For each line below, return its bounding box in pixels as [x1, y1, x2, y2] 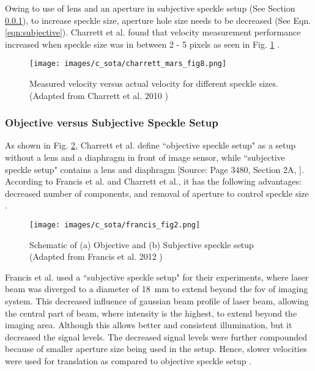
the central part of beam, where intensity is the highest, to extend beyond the [5, 306, 297, 319]
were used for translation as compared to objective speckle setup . [5, 354, 252, 367]
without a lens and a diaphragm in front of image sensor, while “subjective [5, 151, 285, 164]
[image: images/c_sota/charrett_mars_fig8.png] [29, 59, 227, 68]
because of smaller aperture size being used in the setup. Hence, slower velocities [5, 342, 307, 355]
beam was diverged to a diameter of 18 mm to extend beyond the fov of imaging [5, 282, 308, 295]
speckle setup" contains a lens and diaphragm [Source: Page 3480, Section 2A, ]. [5, 163, 304, 175]
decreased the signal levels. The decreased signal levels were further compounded [5, 330, 308, 343]
